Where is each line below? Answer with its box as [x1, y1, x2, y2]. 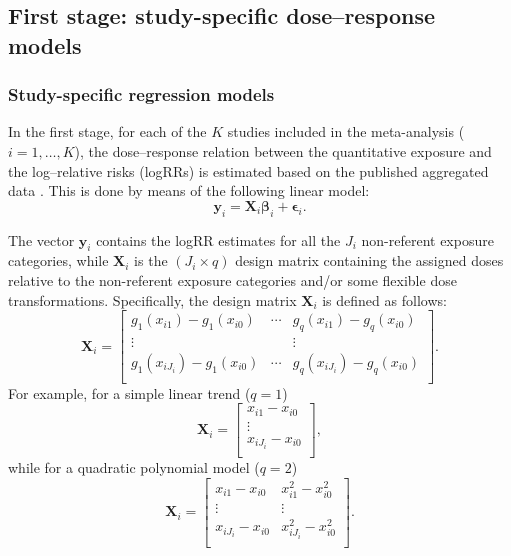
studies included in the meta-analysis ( [227, 121, 465, 142]
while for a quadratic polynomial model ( [8, 457, 260, 478]
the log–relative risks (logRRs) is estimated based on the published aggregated [8, 160, 489, 181]
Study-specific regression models [8, 82, 275, 107]
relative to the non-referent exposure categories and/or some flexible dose [8, 269, 457, 290]
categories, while [8, 250, 109, 271]
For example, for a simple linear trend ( [8, 382, 251, 403]
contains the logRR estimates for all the [96, 229, 341, 250]
